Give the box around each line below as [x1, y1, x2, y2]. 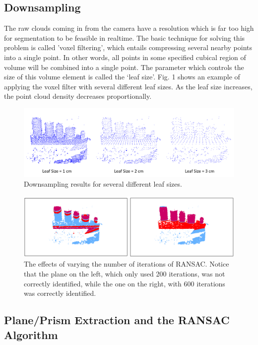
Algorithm [4, 327, 58, 342]
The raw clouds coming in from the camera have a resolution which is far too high [4, 23, 254, 33]
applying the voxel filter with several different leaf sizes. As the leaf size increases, [4, 81, 253, 91]
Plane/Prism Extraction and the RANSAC [4, 312, 230, 328]
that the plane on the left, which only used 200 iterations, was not [24, 269, 225, 278]
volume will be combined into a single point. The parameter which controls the [4, 62, 244, 72]
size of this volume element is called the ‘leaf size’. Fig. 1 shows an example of [4, 71, 240, 82]
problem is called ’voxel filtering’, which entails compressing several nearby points [4, 42, 252, 53]
